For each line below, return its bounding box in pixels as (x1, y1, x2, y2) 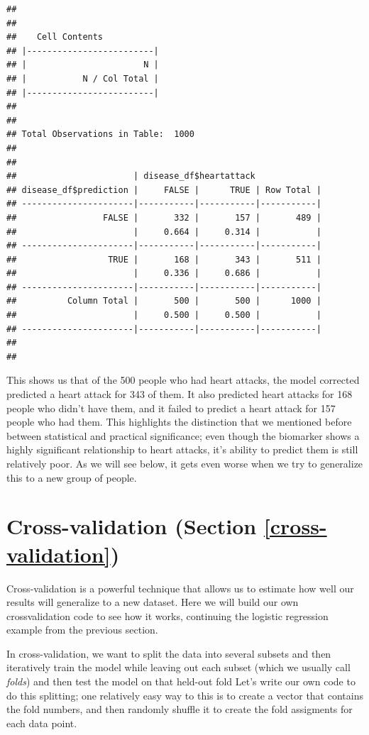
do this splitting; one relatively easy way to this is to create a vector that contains (6, 687, 363, 702)
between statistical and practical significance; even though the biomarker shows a (6, 428, 360, 443)
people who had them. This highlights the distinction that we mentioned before (6, 414, 352, 429)
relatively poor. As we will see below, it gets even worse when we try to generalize (6, 456, 363, 470)
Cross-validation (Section (6, 512, 257, 541)
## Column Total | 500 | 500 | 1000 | (6, 296, 321, 306)
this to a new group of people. (6, 470, 137, 485)
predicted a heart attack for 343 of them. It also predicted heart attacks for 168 (6, 387, 353, 402)
